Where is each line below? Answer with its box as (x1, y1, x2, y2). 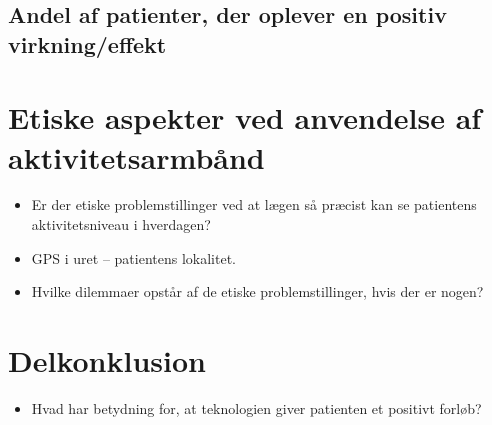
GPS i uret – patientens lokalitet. (31, 247, 237, 268)
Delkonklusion (8, 340, 206, 381)
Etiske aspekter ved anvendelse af (8, 97, 482, 138)
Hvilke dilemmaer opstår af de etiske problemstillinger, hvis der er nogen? (31, 281, 484, 302)
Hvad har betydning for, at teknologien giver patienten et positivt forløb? (31, 397, 482, 418)
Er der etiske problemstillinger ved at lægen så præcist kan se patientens (31, 194, 477, 215)
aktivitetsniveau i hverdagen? (31, 214, 211, 235)
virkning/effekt (8, 28, 167, 59)
